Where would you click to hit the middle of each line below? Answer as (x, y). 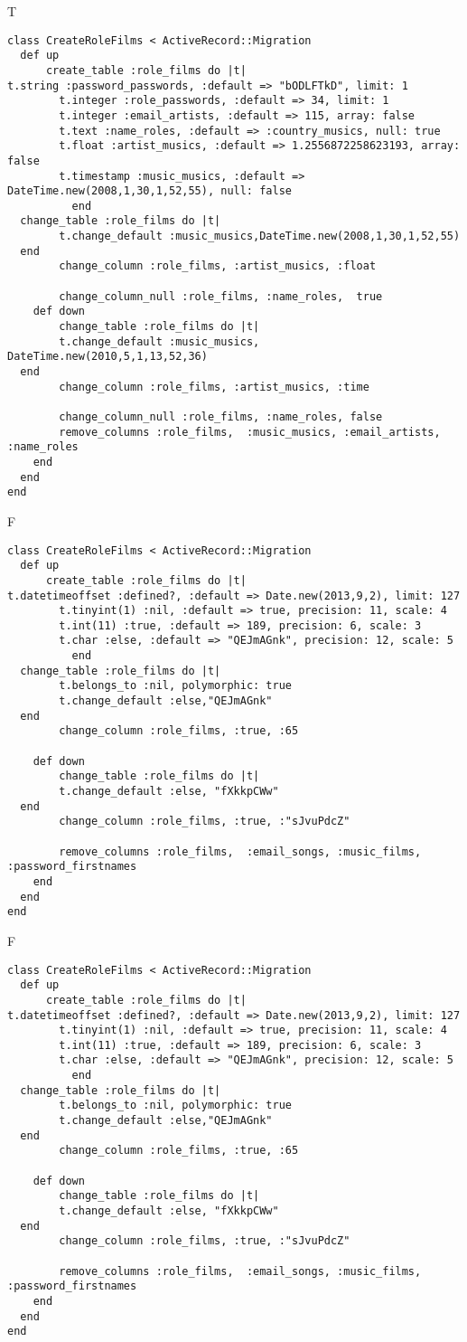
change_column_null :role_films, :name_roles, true (221, 296)
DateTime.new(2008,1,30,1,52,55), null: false (149, 191)
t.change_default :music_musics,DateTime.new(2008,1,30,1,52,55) (260, 236)
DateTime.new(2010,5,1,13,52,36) (107, 357)
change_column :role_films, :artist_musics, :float (218, 266)
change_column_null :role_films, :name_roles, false (221, 417)
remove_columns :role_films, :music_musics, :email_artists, (250, 432)
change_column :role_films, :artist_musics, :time (214, 387)
